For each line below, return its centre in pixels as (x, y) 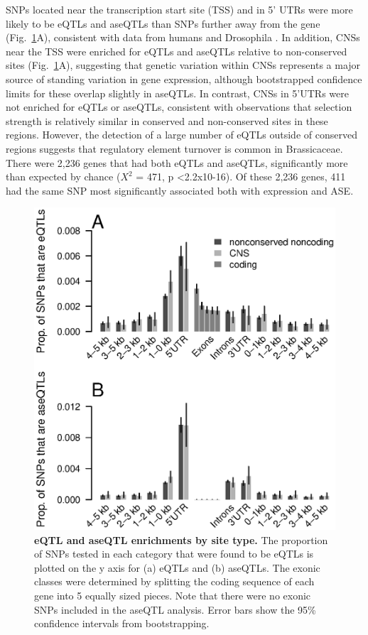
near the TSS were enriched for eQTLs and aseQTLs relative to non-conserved (177, 51)
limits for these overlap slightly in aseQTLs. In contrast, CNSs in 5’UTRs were (177, 93)
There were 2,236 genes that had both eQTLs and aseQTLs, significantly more (177, 162)
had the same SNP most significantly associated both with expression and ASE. (180, 190)
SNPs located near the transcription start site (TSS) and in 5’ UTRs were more (179, 9)
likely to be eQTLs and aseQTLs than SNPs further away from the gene (163, 23)
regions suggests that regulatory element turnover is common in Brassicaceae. (174, 148)
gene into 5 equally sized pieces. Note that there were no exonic (173, 595)
